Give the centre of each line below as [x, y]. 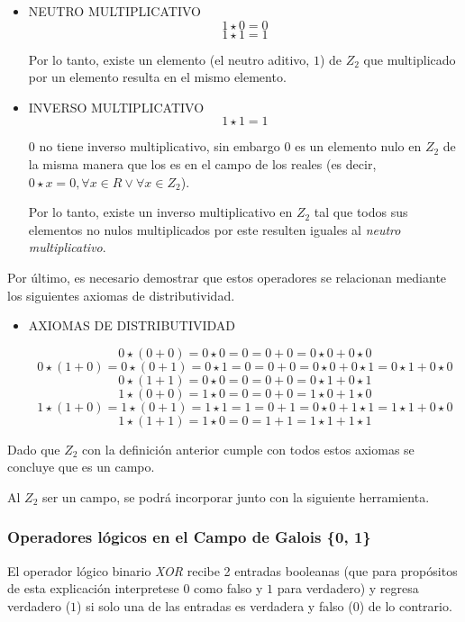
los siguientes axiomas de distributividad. [121, 295]
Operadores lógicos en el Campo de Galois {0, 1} [189, 537]
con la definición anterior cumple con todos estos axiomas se [248, 449]
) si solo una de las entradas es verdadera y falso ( [215, 605]
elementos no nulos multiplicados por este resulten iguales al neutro [214, 229]
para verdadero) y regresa [348, 588]
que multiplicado [410, 59]
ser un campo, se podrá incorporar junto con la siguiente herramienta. [236, 496]
